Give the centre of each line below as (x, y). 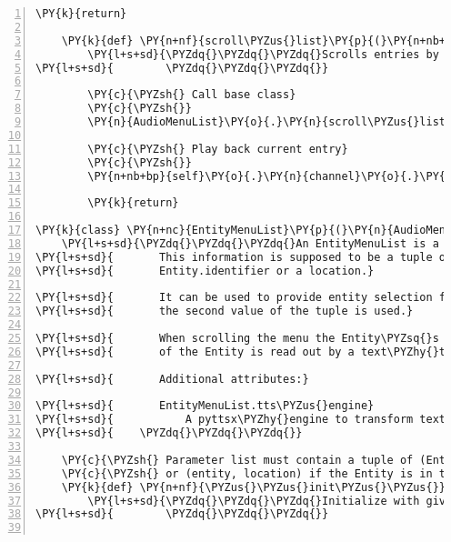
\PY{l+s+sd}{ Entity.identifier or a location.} (205, 271)
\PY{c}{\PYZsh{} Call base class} (192, 95)
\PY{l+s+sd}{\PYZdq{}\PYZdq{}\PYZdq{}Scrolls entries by (263, 54)
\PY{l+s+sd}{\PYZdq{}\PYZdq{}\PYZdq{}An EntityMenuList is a (250, 243)
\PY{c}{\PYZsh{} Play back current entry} (218, 149)
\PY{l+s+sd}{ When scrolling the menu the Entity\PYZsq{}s (237, 338)
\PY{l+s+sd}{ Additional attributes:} (172, 379)
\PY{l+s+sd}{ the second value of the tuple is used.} (225, 311)
